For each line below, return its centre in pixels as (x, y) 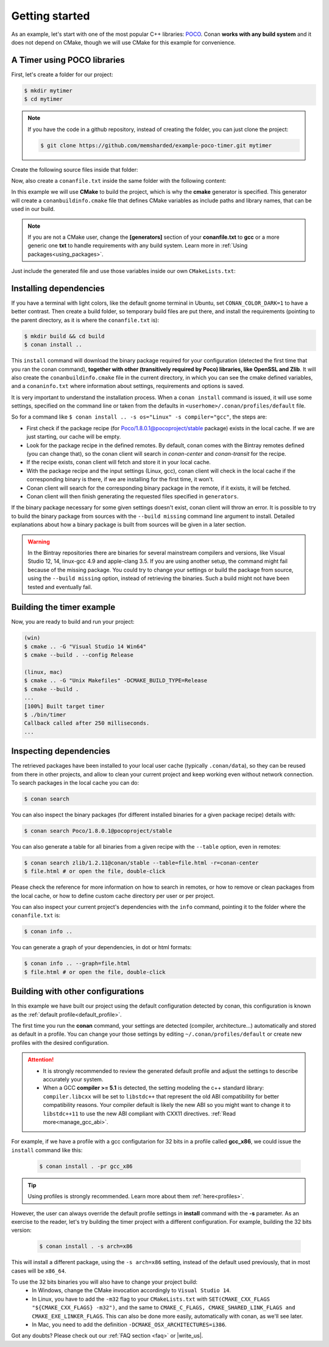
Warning (39, 542)
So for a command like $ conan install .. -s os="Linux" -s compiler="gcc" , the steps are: (139, 417)
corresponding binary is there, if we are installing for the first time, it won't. (120, 479)
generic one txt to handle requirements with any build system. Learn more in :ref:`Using (138, 246)
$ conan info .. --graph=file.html (77, 963)
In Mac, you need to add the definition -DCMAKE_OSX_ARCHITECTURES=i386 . (129, 1324)
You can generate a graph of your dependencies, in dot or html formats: (101, 947)
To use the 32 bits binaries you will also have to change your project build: (104, 1282)
